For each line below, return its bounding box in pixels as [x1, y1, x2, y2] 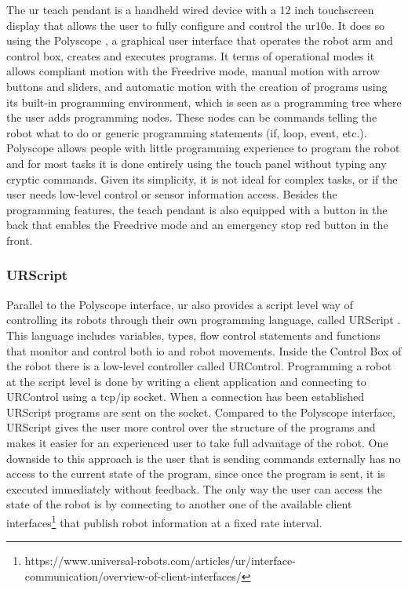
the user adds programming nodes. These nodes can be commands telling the [6, 109, 377, 126]
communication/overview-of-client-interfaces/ [24, 567, 242, 584]
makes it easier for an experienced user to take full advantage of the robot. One [6, 435, 388, 451]
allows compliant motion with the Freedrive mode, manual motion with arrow [6, 63, 381, 79]
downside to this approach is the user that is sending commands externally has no [6, 450, 401, 466]
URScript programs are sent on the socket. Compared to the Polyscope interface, [6, 403, 395, 420]
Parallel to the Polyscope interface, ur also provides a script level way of [6, 296, 353, 312]
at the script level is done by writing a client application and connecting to [6, 373, 366, 389]
